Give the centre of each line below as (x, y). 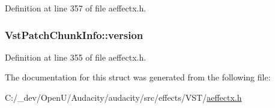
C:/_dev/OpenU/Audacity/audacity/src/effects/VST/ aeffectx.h (123, 97)
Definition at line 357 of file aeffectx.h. (76, 8)
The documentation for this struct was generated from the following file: (138, 77)
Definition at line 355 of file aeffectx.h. (76, 57)
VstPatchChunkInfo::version (74, 34)
